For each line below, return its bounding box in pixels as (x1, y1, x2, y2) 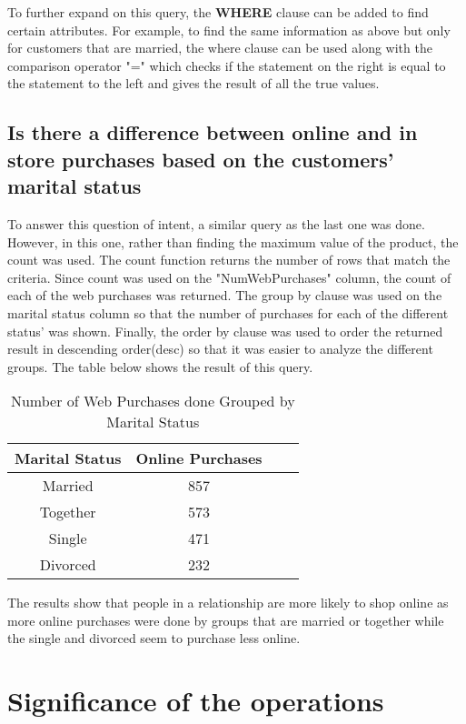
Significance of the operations (7, 682, 384, 719)
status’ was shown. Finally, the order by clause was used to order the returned (7, 321, 443, 340)
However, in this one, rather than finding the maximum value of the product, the (7, 232, 459, 251)
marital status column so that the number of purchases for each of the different (7, 303, 449, 322)
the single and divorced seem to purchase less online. (7, 628, 301, 648)
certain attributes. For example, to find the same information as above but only (7, 20, 451, 39)
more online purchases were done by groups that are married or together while (7, 610, 444, 629)
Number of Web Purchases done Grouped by (10, 390, 295, 412)
